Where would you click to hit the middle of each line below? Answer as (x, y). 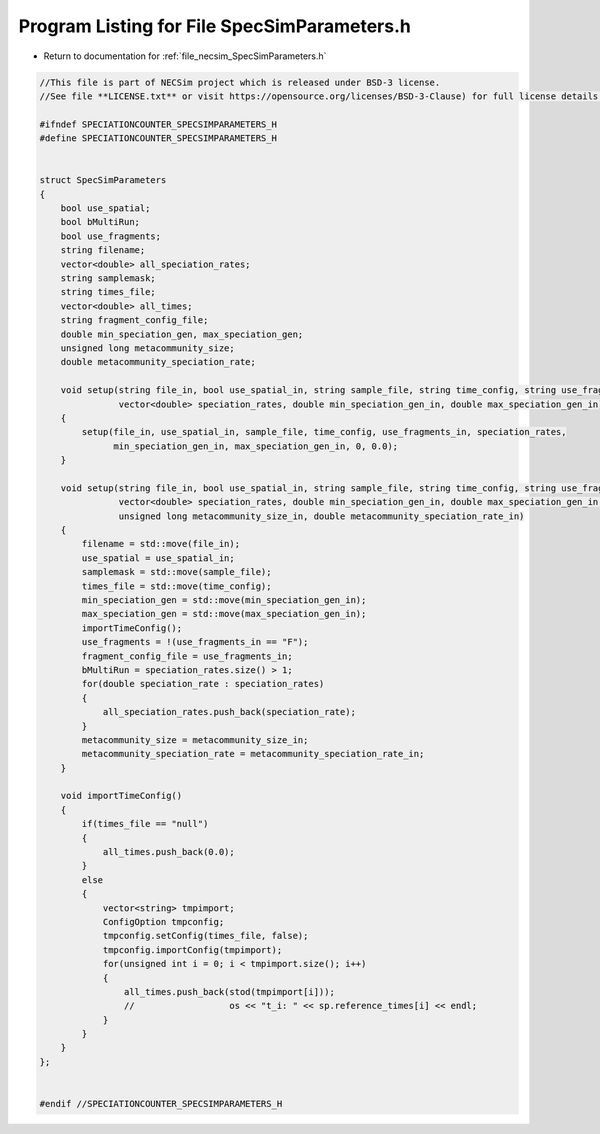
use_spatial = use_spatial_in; (158, 558)
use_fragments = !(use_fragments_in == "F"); (195, 642)
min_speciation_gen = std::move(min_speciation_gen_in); (224, 599)
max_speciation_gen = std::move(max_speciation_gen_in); (224, 614)
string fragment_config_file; (134, 320)
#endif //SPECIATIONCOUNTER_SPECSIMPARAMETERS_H (161, 1104)
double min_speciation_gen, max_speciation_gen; (182, 334)
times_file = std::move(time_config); (176, 586)
